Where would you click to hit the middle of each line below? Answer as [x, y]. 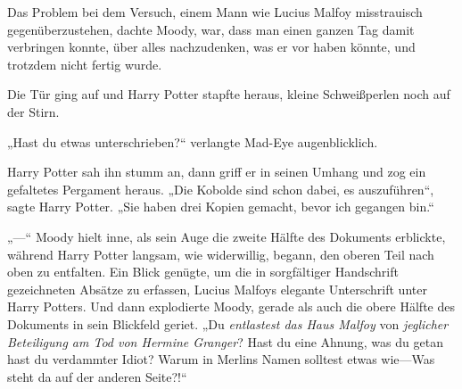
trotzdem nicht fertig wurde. [85, 64]
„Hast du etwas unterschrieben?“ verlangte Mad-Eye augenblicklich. [193, 141]
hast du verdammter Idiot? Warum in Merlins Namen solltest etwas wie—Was [221, 359]
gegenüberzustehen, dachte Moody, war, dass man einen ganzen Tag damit [211, 29]
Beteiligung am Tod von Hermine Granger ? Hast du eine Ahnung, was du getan [225, 341]
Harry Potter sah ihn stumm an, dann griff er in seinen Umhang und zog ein [217, 172]
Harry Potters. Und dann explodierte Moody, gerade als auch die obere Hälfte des [231, 306]
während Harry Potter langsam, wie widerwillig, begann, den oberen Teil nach [221, 254]
